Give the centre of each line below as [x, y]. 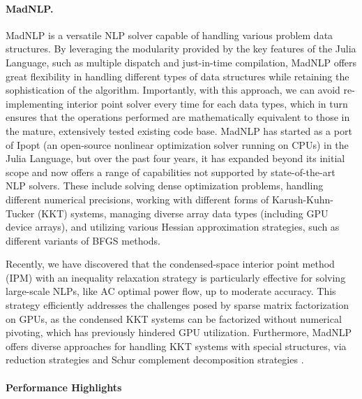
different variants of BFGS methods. [83, 240]
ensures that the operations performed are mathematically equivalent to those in [178, 117]
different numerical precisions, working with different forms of [137, 199]
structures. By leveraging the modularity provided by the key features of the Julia [181, 49]
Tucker [20, 213]
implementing [35, 103]
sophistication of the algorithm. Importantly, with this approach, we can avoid [173, 90]
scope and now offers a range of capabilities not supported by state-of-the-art [171, 172]
